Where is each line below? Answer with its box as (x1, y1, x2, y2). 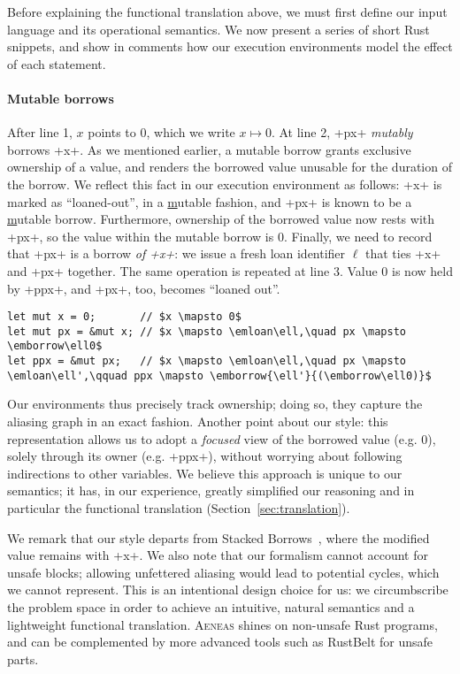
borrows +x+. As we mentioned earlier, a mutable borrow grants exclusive (7, 140, 411, 158)
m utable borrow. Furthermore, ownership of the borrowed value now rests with (7, 210, 435, 228)
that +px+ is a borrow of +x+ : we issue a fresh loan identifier (7, 244, 346, 263)
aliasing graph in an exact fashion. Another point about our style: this (7, 411, 388, 430)
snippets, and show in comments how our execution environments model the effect (7, 37, 453, 56)
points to (88, 123, 136, 142)
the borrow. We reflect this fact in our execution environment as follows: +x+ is (7, 174, 442, 193)
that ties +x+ (365, 244, 441, 263)
